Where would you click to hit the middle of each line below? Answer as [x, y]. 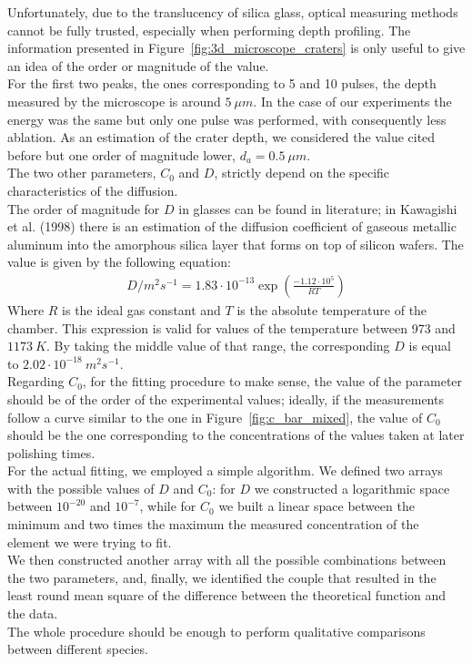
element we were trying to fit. [90, 541]
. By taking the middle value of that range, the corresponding [218, 346]
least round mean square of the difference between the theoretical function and [227, 595]
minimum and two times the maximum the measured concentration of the [213, 524]
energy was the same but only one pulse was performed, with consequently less [227, 119]
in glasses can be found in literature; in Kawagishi [318, 208]
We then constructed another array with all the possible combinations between [227, 560]
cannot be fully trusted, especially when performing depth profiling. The [209, 30]
